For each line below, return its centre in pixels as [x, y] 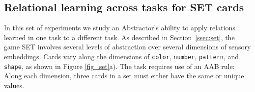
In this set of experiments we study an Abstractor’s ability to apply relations [120, 28]
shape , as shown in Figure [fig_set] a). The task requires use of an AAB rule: [119, 66]
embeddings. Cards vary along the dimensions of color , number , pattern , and [122, 56]
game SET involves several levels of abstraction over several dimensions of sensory [127, 47]
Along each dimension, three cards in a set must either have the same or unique [124, 76]
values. [14, 85]
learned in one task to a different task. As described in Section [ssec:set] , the [119, 37]
